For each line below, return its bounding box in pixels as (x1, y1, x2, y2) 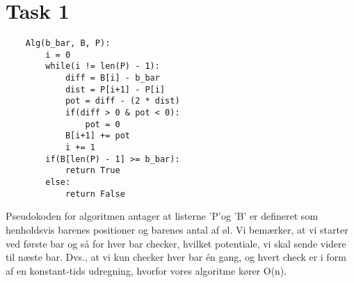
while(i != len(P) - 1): (45, 61, 160, 72)
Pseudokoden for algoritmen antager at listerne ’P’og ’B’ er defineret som (6, 209, 319, 223)
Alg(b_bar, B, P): (25, 38, 111, 49)
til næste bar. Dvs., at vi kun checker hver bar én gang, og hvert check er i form (6, 250, 346, 264)
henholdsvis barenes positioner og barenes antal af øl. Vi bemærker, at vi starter (6, 222, 348, 236)
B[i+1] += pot (65, 131, 130, 141)
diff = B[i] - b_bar (65, 73, 160, 83)
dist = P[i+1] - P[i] (65, 84, 166, 95)
